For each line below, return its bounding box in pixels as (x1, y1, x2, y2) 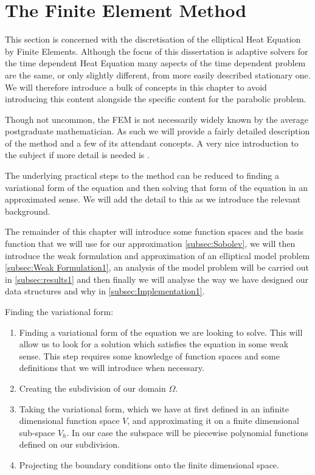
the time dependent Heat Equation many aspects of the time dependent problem (5, 57, 306, 69)
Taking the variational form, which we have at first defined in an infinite (19, 402, 289, 415)
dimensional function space (19, 414, 120, 427)
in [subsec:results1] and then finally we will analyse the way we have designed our (5, 272, 309, 285)
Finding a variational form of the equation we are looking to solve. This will (19, 325, 303, 338)
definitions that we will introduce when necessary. (19, 361, 204, 374)
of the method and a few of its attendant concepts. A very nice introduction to (5, 136, 299, 149)
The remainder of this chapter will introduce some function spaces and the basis (5, 225, 303, 238)
